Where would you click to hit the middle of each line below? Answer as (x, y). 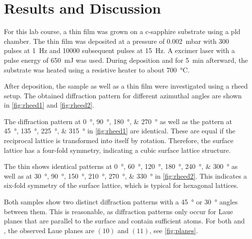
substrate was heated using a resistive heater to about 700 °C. (97, 69)
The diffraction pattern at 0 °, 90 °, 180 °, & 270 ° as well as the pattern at (118, 121)
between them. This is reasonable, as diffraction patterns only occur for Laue (118, 211)
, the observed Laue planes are (49, 230)
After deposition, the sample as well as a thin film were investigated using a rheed (126, 86)
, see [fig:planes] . (174, 230)
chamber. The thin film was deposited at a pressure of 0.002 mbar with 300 (117, 41)
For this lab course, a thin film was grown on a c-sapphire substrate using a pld (122, 31)
